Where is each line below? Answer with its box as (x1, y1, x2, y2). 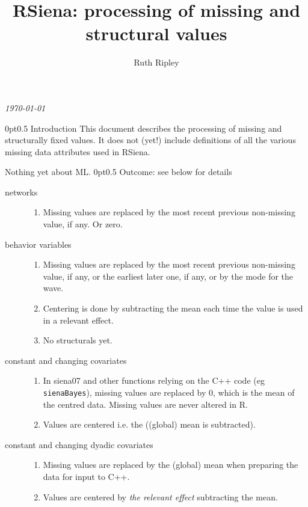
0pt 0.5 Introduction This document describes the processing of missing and (5, 121, 282, 134)
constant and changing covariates (5, 354, 127, 366)
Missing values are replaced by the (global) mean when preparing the (43, 458, 298, 471)
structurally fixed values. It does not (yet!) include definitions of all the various (5, 134, 296, 146)
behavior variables (5, 238, 72, 250)
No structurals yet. (43, 334, 112, 346)
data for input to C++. (43, 470, 130, 483)
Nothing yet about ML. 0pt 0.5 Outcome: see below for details (5, 165, 232, 178)
